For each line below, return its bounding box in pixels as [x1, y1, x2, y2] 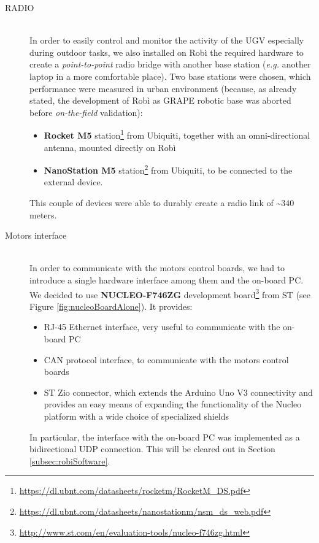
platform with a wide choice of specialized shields [44, 410, 229, 422]
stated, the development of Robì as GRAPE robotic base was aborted [29, 94, 291, 107]
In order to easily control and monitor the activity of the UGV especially [29, 34, 304, 47]
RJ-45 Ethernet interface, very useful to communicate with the [44, 320, 280, 333]
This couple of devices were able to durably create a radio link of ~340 [29, 196, 294, 209]
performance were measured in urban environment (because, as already [29, 82, 297, 94]
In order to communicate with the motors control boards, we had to [29, 261, 285, 274]
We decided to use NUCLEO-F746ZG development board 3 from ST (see [29, 286, 311, 301]
